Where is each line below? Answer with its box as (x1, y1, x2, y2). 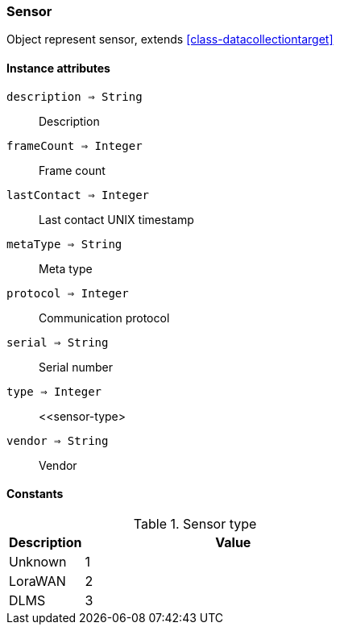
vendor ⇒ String (6, 434, 109, 447)
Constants (6, 487, 64, 501)
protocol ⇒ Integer (6, 286, 129, 300)
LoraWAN (9, 572, 66, 589)
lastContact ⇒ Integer (6, 188, 150, 201)
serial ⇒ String (6, 335, 109, 349)
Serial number (39, 359, 113, 374)
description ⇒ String (6, 89, 143, 103)
